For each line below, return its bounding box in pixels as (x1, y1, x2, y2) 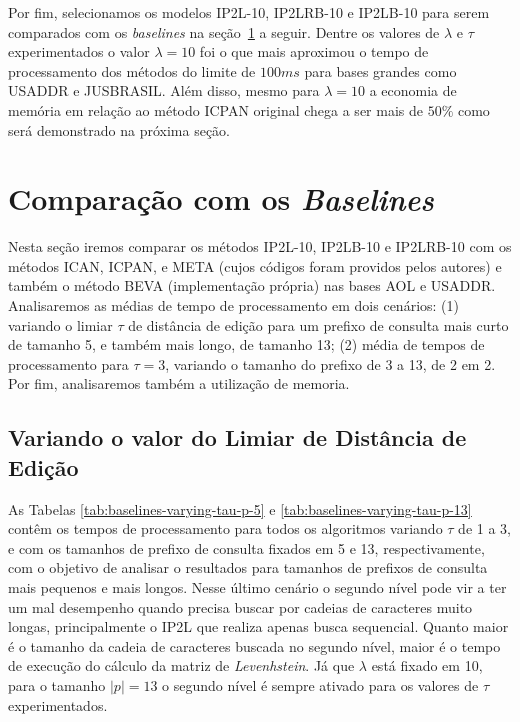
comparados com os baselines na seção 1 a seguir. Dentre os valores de (8, 21, 440, 42)
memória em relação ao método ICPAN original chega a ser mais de (8, 99, 423, 120)
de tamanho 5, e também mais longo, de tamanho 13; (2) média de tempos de (8, 334, 485, 355)
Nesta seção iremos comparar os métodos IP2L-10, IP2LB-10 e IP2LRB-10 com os (8, 236, 512, 257)
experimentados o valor (8, 41, 150, 62)
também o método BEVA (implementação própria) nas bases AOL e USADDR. (8, 275, 496, 296)
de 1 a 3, (458, 518, 511, 539)
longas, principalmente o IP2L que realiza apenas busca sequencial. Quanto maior (8, 616, 509, 637)
